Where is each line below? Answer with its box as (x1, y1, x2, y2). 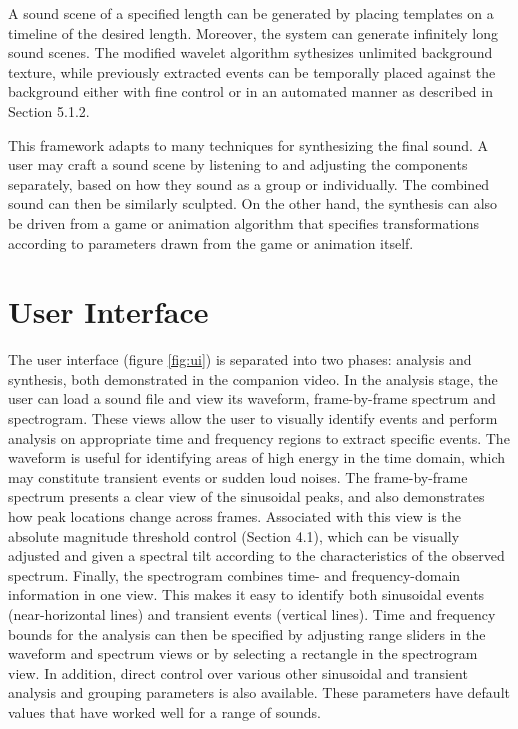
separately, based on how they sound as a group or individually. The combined (8, 173, 490, 194)
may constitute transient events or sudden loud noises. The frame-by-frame (8, 466, 468, 487)
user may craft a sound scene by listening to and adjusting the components (8, 154, 468, 175)
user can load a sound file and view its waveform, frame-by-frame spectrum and (8, 388, 496, 409)
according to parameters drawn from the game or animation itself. (8, 232, 414, 253)
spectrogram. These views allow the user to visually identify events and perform (8, 408, 498, 429)
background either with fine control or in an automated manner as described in (8, 81, 493, 102)
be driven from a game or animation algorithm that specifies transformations (8, 212, 480, 233)
